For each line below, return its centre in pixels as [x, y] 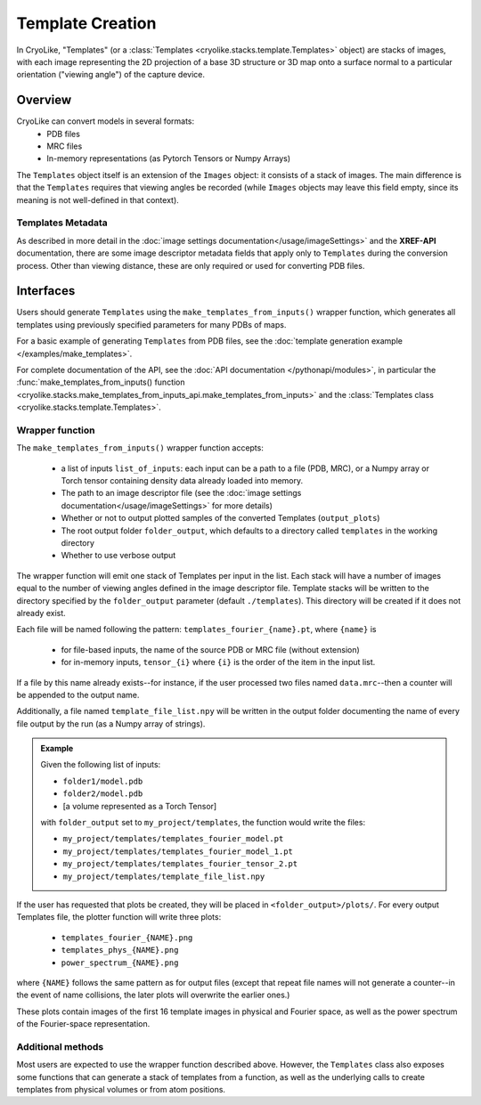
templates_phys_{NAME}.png [120, 950]
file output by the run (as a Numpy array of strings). [111, 723]
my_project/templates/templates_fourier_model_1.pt [178, 851]
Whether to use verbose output [118, 556]
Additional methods [60, 1046]
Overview [44, 100]
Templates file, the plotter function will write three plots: [119, 917]
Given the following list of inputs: [101, 765]
